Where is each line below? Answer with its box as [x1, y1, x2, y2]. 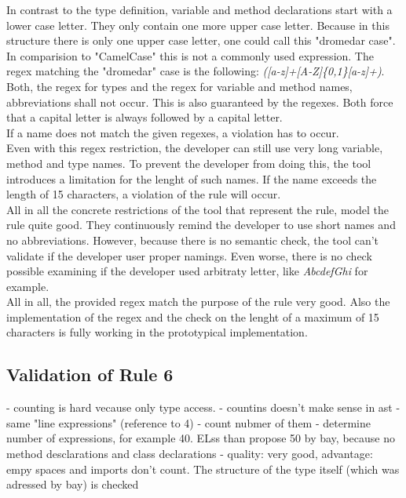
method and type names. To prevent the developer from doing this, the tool [6, 154, 371, 171]
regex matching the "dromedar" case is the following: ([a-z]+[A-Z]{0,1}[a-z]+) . [6, 63, 385, 79]
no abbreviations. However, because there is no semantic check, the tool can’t [6, 231, 379, 248]
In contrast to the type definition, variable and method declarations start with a [6, 2, 393, 17]
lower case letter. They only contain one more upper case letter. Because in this [6, 16, 390, 33]
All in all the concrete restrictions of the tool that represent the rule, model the [6, 201, 389, 217]
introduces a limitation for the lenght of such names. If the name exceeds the [6, 170, 377, 187]
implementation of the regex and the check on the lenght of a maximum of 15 [6, 308, 379, 325]
